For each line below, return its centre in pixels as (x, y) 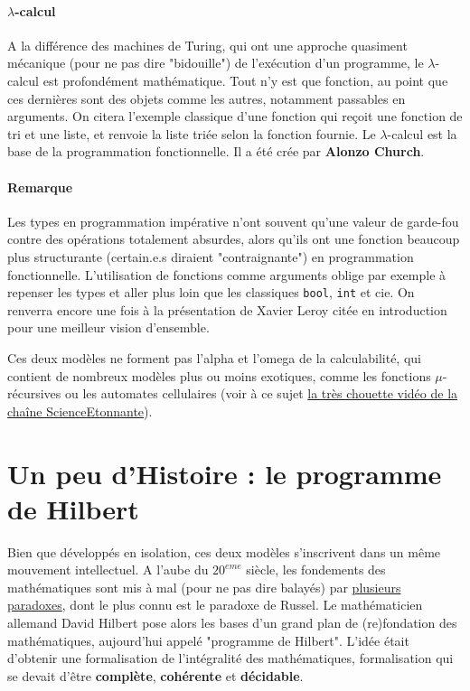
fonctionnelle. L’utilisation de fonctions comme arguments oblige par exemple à (227, 274)
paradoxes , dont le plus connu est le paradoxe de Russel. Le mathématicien (215, 605)
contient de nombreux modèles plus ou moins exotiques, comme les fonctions (219, 375)
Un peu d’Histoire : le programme (225, 473)
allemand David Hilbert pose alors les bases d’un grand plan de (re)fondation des (232, 623)
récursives (34, 393)
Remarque (40, 187)
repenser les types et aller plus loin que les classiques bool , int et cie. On (211, 292)
